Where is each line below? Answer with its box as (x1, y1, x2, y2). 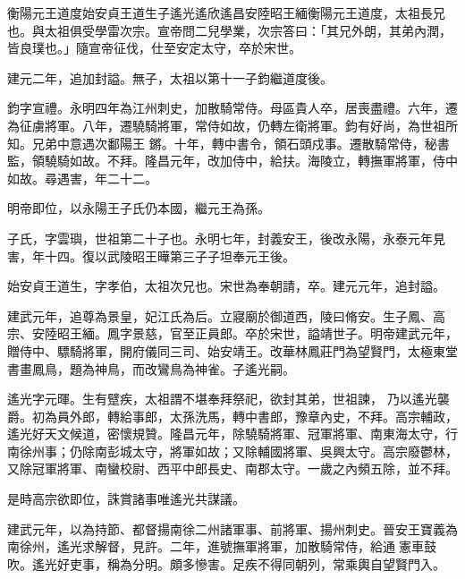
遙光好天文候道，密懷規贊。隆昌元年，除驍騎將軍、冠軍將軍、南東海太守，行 (7, 424, 458, 443)
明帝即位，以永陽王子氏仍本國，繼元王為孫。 (7, 199, 270, 217)
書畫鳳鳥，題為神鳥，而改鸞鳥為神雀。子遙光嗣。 (7, 359, 295, 378)
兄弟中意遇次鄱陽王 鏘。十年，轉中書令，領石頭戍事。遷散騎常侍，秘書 (31, 133, 450, 152)
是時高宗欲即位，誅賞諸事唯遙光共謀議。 (7, 490, 245, 508)
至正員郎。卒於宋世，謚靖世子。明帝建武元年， (182, 324, 458, 343)
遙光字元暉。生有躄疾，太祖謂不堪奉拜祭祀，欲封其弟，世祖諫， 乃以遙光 (7, 389, 437, 408)
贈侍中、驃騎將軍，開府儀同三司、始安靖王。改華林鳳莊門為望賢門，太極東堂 (7, 341, 458, 360)
